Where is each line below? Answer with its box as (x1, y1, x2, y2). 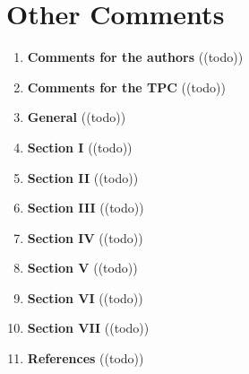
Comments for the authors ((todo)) (27, 48, 244, 66)
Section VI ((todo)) (27, 288, 143, 307)
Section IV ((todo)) (27, 228, 143, 247)
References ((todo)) (27, 349, 144, 368)
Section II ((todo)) (27, 168, 139, 187)
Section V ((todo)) (27, 258, 138, 277)
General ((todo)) (27, 108, 126, 126)
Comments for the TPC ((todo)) (27, 77, 226, 96)
